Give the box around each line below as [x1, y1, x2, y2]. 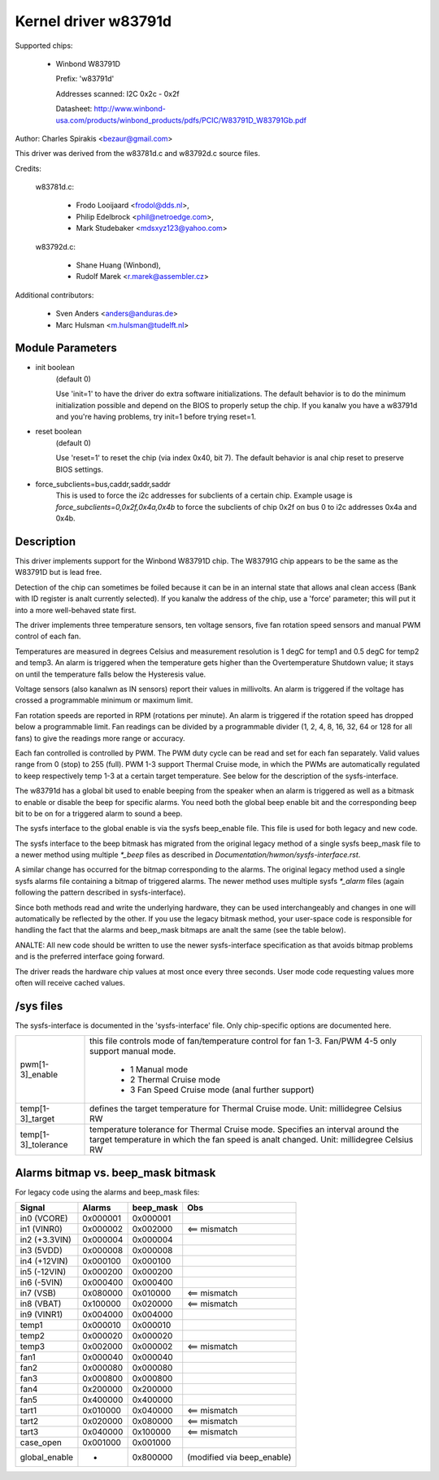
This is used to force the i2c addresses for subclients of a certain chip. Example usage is [55, 490, 353, 500]
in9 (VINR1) [20, 1309, 63, 1321]
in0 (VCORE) [20, 1212, 68, 1224]
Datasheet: [55, 104, 93, 114]
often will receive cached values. [15, 977, 125, 987]
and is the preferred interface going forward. [15, 951, 165, 961]
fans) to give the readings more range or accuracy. [15, 733, 186, 743]
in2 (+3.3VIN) [20, 1234, 72, 1246]
